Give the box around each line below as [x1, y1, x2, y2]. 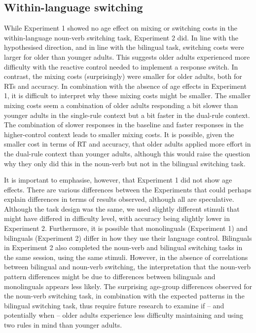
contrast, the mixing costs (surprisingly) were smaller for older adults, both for [4, 71, 242, 81]
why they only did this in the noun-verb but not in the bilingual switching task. [4, 158, 246, 168]
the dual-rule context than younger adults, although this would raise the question [4, 148, 251, 158]
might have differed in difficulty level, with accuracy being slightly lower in [4, 213, 230, 223]
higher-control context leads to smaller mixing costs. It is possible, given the [4, 129, 234, 139]
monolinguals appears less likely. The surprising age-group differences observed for [4, 281, 252, 291]
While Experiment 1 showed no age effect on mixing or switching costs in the [4, 23, 238, 33]
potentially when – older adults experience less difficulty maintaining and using [4, 310, 243, 320]
